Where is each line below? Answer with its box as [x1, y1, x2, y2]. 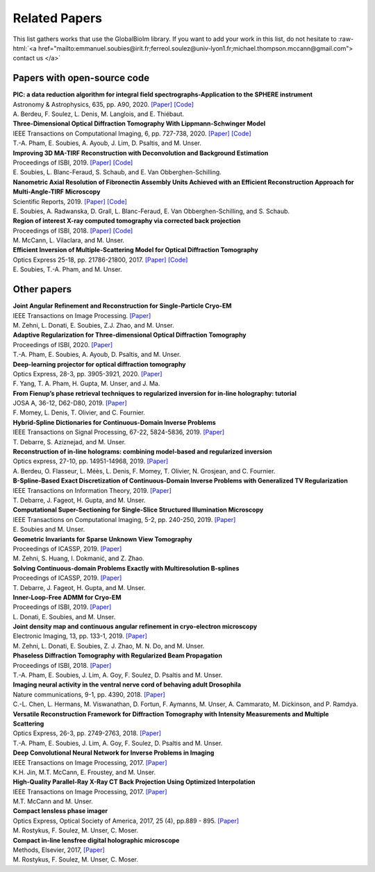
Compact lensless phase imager [12, 807, 108, 815]
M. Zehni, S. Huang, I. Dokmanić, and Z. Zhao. [12, 554, 145, 562]
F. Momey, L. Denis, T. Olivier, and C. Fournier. [12, 408, 146, 417]
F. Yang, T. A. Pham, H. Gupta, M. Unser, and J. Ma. [12, 379, 160, 388]
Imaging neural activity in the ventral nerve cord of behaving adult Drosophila [12, 680, 242, 689]
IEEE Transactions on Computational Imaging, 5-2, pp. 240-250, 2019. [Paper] [12, 515, 236, 523]
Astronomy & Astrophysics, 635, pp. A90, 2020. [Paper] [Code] [12, 100, 194, 108]
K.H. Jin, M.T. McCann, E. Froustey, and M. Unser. [12, 768, 156, 776]
